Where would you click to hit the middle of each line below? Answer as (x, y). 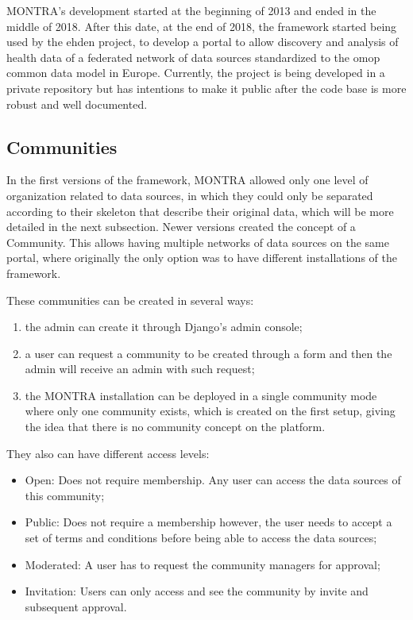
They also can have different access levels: (108, 453)
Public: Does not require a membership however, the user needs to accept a (208, 522)
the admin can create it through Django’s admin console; (164, 327)
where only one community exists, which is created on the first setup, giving (210, 411)
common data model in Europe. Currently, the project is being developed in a (196, 73)
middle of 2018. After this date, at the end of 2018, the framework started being (202, 26)
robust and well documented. (77, 104)
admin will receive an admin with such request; (140, 369)
